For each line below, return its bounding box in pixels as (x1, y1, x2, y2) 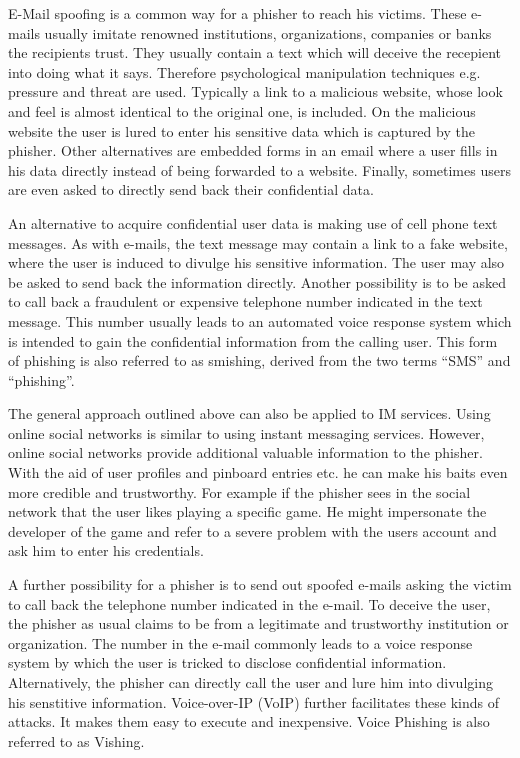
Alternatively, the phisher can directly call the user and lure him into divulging (8, 672, 493, 692)
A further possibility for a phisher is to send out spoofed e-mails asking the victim (8, 574, 512, 595)
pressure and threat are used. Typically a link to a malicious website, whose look (8, 81, 503, 102)
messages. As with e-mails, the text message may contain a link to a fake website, (8, 232, 508, 253)
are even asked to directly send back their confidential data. (8, 179, 374, 200)
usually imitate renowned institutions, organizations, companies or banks (44, 22, 492, 43)
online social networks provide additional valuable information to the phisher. (8, 442, 483, 463)
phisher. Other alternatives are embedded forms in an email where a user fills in (8, 140, 498, 161)
